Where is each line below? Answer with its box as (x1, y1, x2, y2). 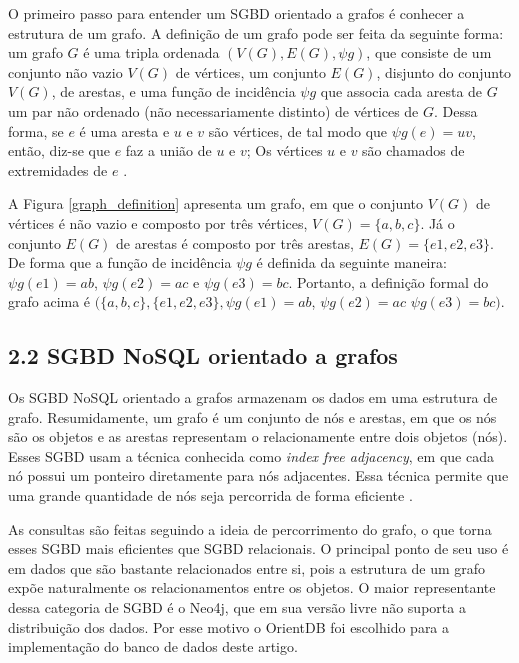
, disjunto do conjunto (376, 61, 512, 82)
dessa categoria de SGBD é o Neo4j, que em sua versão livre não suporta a (8, 597, 466, 618)
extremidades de (8, 159, 108, 180)
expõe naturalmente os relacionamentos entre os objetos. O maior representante (8, 577, 496, 598)
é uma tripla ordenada (83, 42, 220, 63)
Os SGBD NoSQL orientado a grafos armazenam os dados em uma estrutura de (8, 387, 498, 408)
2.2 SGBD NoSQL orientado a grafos (8, 340, 398, 371)
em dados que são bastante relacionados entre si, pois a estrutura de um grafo (8, 557, 486, 578)
